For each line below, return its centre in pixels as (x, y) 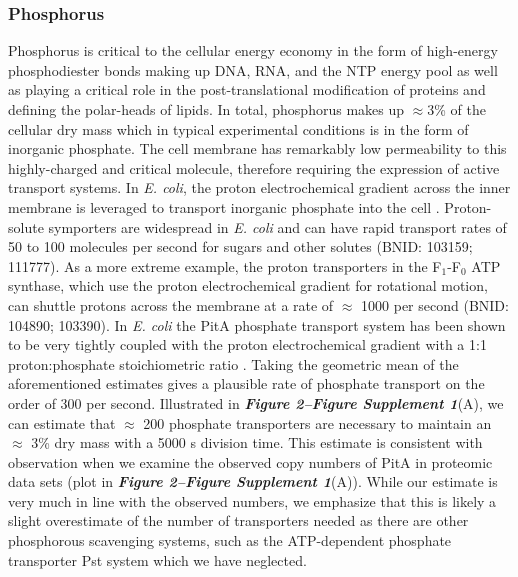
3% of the (456, 109)
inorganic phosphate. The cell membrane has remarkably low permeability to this (257, 148)
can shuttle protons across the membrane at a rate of (171, 304)
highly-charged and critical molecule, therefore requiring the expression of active (254, 167)
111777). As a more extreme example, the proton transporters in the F (225, 265)
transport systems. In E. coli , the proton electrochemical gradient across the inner (259, 187)
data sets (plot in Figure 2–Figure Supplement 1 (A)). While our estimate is (253, 481)
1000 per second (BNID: (435, 304)
